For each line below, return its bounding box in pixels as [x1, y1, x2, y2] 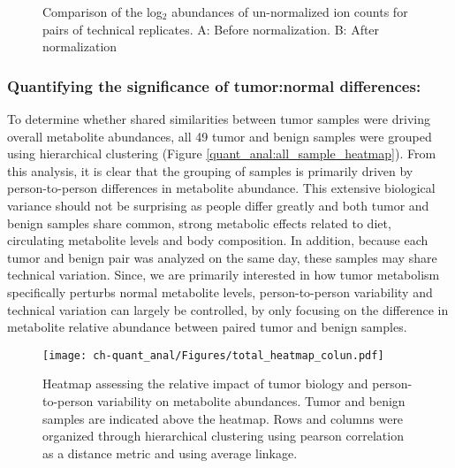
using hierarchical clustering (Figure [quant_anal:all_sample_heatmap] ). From [7, 144, 436, 163]
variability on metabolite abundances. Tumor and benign [96, 391, 406, 410]
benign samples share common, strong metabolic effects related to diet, [7, 213, 391, 232]
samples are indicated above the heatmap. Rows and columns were [42, 409, 404, 427]
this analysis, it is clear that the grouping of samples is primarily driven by [7, 161, 413, 180]
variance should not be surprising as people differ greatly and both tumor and [7, 196, 429, 214]
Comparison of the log [42, 3, 163, 20]
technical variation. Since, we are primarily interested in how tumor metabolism [7, 265, 440, 284]
